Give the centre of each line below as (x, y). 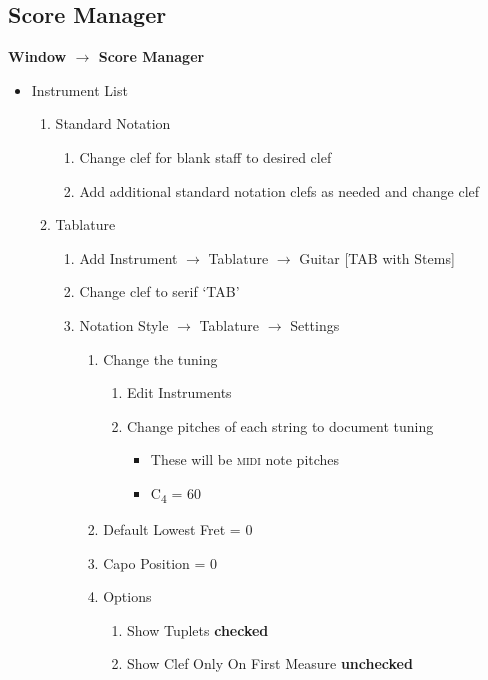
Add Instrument (128, 257)
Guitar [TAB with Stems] (377, 257)
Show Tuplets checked (197, 629)
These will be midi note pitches (245, 459)
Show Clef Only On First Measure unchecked (269, 663)
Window (37, 56)
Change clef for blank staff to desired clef (205, 156)
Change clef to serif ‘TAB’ (159, 291)
